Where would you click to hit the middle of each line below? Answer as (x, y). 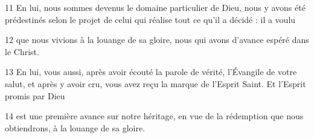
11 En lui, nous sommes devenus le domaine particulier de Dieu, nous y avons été (155, 7)
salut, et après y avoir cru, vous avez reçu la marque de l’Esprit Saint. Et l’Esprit (155, 83)
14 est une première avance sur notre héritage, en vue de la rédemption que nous (154, 116)
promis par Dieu (35, 95)
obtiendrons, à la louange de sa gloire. (75, 127)
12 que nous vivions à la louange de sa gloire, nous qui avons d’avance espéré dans (157, 40)
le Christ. (22, 51)
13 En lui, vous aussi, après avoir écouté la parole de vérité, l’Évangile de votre (151, 72)
